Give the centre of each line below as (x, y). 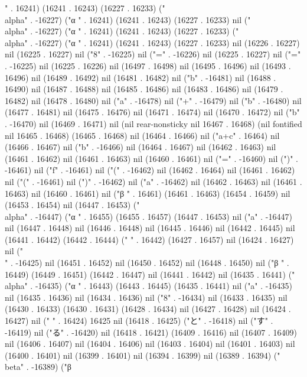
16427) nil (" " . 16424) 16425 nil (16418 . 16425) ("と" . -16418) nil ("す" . (139, 321)
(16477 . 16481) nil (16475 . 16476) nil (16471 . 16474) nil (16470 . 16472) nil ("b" (152, 112)
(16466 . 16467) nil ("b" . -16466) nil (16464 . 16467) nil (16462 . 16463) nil (141, 147)
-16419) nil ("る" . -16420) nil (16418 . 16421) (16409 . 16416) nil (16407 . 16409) (151, 332)
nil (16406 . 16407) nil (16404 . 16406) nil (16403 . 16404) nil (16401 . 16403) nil (150, 344)
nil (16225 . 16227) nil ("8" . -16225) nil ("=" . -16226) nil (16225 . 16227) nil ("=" (153, 54)
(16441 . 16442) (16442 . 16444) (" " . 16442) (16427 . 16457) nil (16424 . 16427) (149, 239)
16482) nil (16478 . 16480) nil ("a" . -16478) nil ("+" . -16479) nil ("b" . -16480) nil (153, 100)
